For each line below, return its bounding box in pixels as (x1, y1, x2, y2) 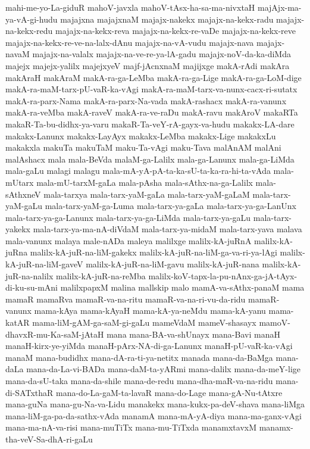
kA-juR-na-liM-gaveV (5, 258, 83, 270)
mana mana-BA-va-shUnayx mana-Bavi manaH (107, 328, 280, 340)
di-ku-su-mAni (5, 281, 58, 294)
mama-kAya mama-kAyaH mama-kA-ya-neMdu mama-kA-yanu (34, 304, 266, 317)
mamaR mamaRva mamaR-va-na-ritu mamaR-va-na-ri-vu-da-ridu (5, 292, 246, 305)
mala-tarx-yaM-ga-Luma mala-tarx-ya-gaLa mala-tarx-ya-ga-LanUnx (45, 199, 296, 212)
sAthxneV (5, 188, 41, 200)
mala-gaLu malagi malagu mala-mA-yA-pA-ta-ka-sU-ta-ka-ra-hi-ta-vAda (5, 164, 271, 177)
